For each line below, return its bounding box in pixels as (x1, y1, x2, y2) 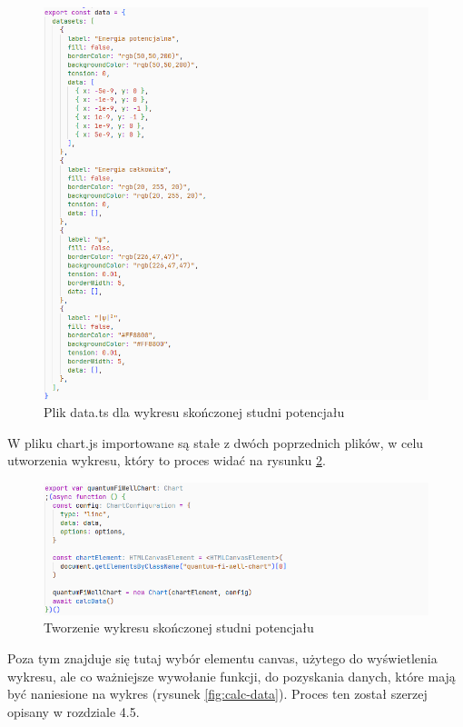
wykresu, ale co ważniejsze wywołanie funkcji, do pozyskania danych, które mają (7, 666, 456, 685)
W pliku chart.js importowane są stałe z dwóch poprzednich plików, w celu (7, 433, 424, 452)
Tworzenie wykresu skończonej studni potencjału (44, 618, 314, 637)
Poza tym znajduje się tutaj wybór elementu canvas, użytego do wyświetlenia (7, 648, 438, 667)
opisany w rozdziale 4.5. (7, 702, 140, 721)
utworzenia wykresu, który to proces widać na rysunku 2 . (7, 451, 326, 470)
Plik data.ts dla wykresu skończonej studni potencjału (44, 403, 345, 422)
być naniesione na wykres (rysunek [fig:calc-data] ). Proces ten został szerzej (7, 684, 428, 703)
